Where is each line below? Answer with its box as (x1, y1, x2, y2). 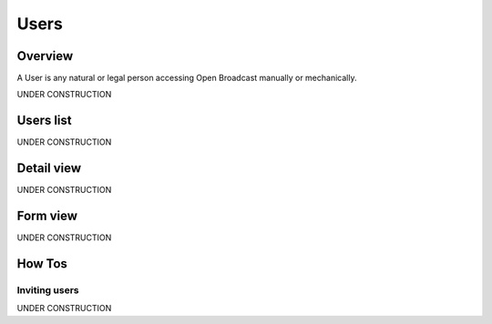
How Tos (16, 256, 68, 271)
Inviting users (16, 283, 79, 296)
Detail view (16, 160, 82, 177)
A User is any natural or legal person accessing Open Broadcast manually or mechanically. (16, 73, 357, 84)
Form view (16, 208, 77, 224)
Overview (16, 48, 74, 64)
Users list (16, 113, 72, 128)
